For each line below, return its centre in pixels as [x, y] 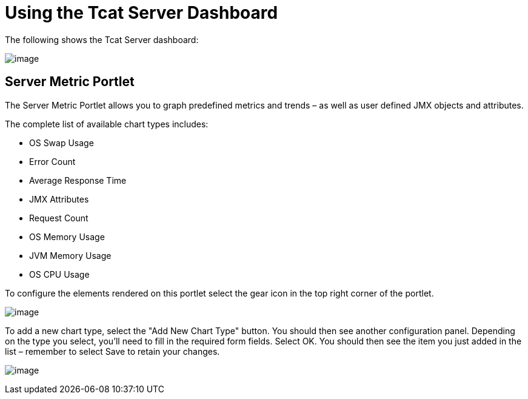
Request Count [59, 218]
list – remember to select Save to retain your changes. [112, 351]
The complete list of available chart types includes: [107, 124]
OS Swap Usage [62, 142]
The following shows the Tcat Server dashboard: [102, 39]
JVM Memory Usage [70, 255]
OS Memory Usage [67, 236]
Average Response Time [78, 180]
